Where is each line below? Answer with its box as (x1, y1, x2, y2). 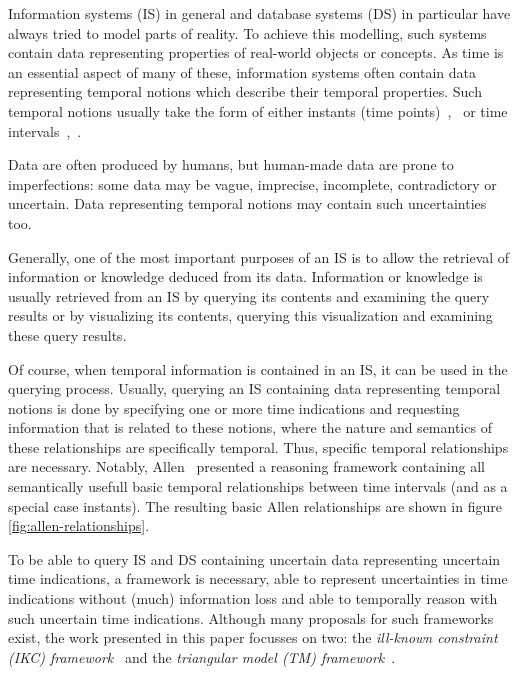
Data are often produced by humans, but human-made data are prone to (8, 154, 454, 175)
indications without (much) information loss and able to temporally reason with (8, 588, 498, 609)
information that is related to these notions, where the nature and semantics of (8, 417, 492, 438)
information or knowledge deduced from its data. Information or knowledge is (8, 266, 483, 287)
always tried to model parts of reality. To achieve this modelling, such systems (8, 22, 487, 43)
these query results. (8, 324, 127, 345)
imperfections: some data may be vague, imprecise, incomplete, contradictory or (8, 173, 497, 194)
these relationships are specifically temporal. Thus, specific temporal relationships (8, 436, 509, 457)
